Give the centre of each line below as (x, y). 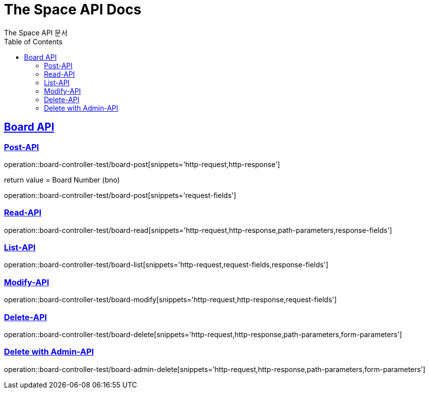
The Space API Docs (73, 9)
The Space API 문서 (36, 32)
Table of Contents (33, 41)
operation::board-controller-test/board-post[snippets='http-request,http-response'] (142, 164)
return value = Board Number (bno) (62, 180)
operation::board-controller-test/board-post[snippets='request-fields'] (120, 195)
